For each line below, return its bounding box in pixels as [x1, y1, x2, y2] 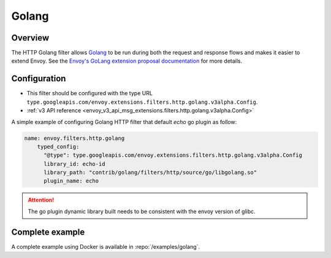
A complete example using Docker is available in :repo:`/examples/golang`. [11, 243, 200, 250]
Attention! [28, 197, 55, 204]
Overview [11, 33, 50, 43]
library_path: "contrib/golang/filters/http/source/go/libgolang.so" [44, 169, 257, 176]
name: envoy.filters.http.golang [24, 135, 125, 141]
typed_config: [37, 143, 80, 150]
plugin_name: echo [44, 178, 99, 184]
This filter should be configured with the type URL [26, 90, 153, 97]
